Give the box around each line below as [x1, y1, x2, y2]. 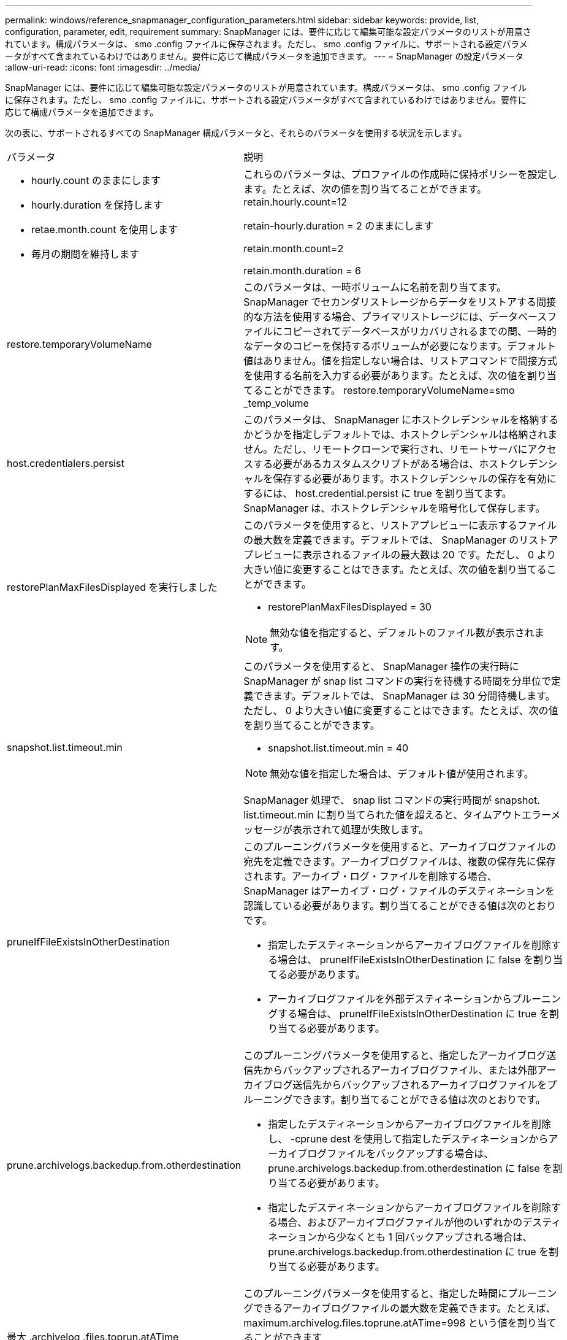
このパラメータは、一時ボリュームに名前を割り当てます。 [243, 281, 506, 293]
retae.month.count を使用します [31, 223, 178, 236]
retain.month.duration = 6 [243, 264, 361, 277]
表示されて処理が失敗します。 [292, 823, 428, 836]
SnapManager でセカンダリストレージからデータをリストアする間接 [243, 296, 557, 308]
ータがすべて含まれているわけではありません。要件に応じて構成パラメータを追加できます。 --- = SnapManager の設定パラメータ [5, 51, 524, 61]
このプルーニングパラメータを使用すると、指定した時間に [243, 1287, 508, 1300]
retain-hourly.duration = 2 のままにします [243, 220, 434, 232]
